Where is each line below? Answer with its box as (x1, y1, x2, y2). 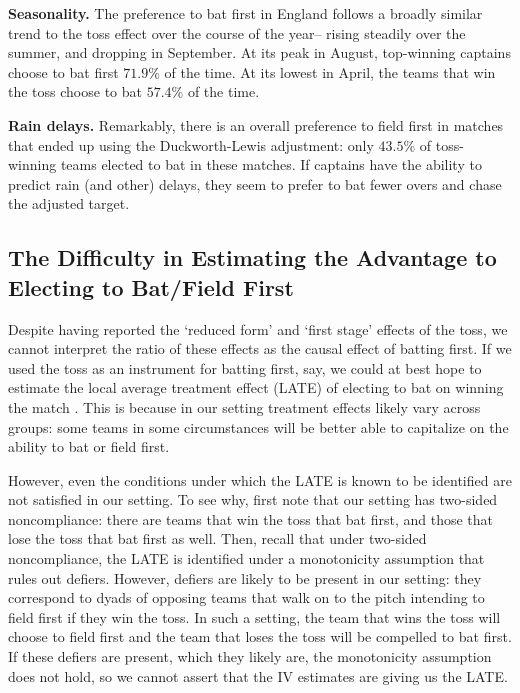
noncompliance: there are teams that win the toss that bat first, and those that (8, 508, 494, 529)
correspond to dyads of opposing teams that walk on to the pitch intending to (8, 587, 485, 608)
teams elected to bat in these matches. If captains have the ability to (60, 154, 482, 175)
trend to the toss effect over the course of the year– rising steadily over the (8, 22, 466, 43)
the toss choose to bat (8, 81, 142, 102)
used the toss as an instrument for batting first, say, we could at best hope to (8, 357, 482, 378)
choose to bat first (8, 61, 119, 82)
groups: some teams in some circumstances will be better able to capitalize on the (8, 416, 509, 437)
